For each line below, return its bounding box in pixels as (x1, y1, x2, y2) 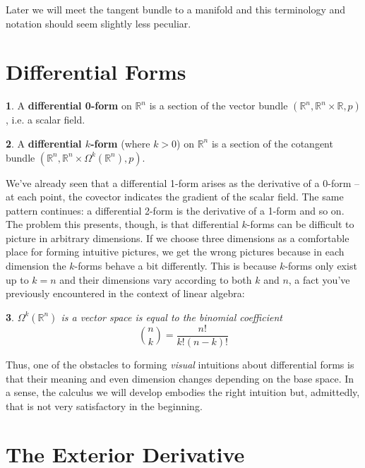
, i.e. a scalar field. (6, 112, 85, 127)
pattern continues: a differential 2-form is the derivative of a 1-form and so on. (6, 203, 345, 217)
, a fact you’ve (288, 272, 350, 287)
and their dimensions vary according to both (59, 272, 252, 287)
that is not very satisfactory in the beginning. (6, 398, 203, 413)
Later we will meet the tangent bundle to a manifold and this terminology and (6, 2, 346, 16)
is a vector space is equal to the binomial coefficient (61, 309, 282, 324)
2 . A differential (6, 136, 82, 150)
